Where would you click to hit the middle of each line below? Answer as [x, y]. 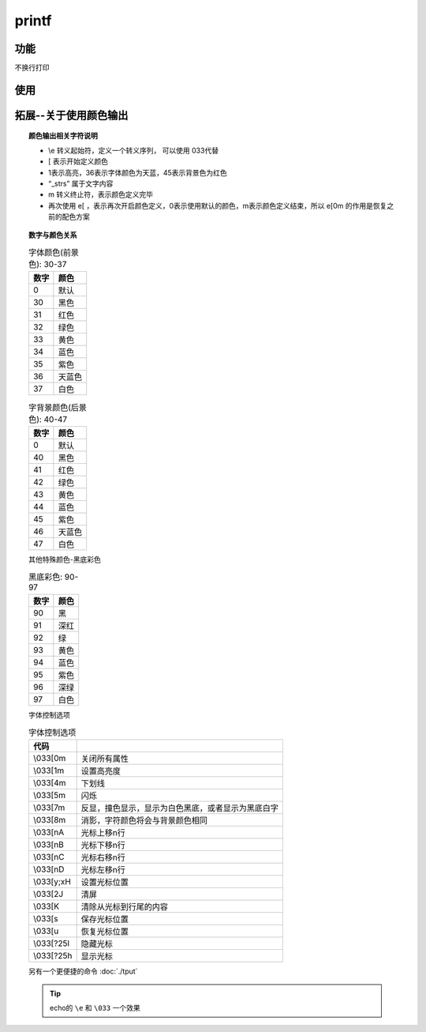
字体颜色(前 [50, 253]
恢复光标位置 [105, 932]
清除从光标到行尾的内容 [125, 907]
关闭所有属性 [105, 759]
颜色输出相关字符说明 [63, 136]
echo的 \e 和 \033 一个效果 [95, 1008]
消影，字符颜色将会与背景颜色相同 [144, 820]
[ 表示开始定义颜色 [78, 161]
